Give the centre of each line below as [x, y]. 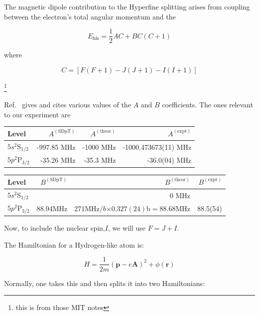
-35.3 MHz [100, 160]
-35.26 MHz [58, 160]
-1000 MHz [99, 147]
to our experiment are [37, 114]
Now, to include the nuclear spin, [55, 228]
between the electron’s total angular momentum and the [90, 16]
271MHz [87, 208]
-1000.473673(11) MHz [157, 147]
